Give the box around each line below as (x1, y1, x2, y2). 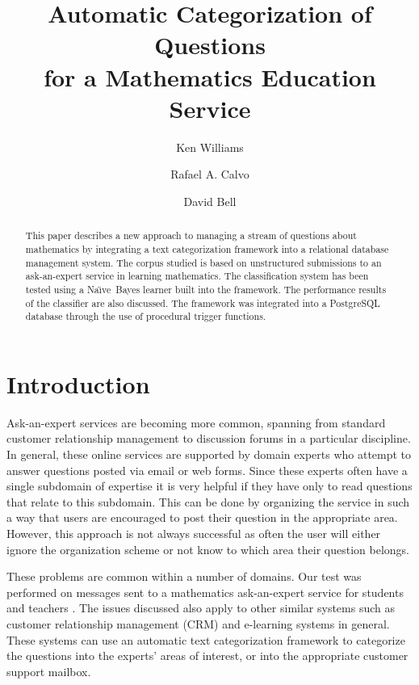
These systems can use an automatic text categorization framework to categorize (6, 631, 405, 648)
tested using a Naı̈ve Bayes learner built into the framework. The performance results (25, 282, 387, 296)
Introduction (6, 367, 150, 400)
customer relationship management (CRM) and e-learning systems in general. (6, 615, 390, 632)
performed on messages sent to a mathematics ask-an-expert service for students (6, 583, 404, 600)
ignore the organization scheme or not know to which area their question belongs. (6, 540, 409, 557)
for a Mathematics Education (44, 60, 376, 93)
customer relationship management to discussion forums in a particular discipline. (6, 430, 411, 447)
